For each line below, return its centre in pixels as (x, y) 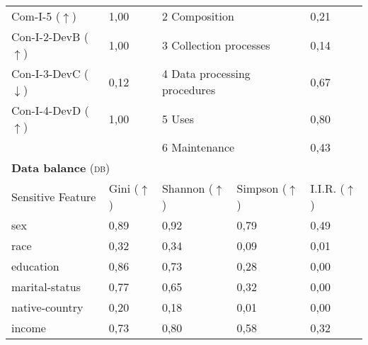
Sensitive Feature (54, 196)
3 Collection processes (216, 45)
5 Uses (178, 118)
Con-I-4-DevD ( (50, 110)
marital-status (46, 287)
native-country (47, 307)
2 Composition (198, 16)
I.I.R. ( (327, 188)
